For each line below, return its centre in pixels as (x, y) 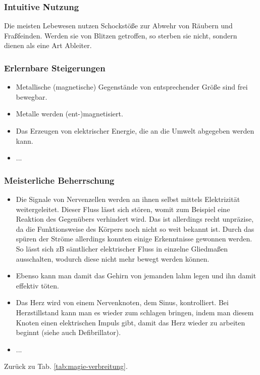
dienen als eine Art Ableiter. (48, 45)
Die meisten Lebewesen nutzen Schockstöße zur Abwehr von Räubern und (118, 26)
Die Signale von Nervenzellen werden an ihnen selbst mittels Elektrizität (128, 199)
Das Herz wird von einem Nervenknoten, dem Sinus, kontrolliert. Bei (122, 302)
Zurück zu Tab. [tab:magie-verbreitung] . (66, 366)
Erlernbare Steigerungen (55, 68)
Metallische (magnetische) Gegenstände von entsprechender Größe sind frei (132, 87)
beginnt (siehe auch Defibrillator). (68, 332)
